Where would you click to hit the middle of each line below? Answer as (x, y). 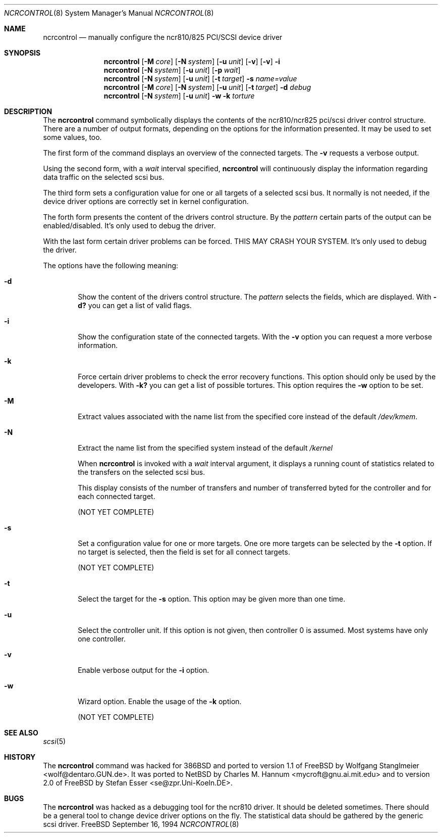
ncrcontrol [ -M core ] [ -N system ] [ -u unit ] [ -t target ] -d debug (207, 87)
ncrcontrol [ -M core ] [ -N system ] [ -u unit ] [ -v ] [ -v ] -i (192, 61)
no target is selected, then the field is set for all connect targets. (184, 552)
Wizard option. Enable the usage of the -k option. (160, 701)
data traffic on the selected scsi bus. (104, 177)
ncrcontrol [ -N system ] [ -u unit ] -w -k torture (179, 96)
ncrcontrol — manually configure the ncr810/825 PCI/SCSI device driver (163, 37)
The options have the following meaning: (111, 265)
